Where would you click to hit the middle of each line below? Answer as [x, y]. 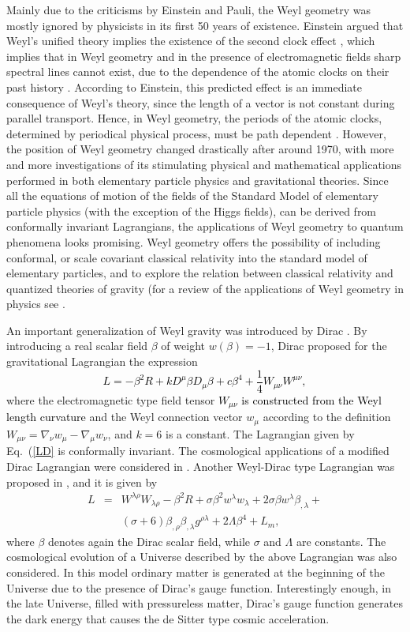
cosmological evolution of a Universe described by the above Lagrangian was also [202, 557]
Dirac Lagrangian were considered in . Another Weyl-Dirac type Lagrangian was [201, 466]
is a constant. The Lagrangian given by [260, 433]
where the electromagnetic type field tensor [111, 399]
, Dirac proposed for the [329, 346]
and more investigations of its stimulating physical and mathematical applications [204, 164]
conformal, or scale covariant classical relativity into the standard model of [187, 257]
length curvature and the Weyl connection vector [125, 417]
